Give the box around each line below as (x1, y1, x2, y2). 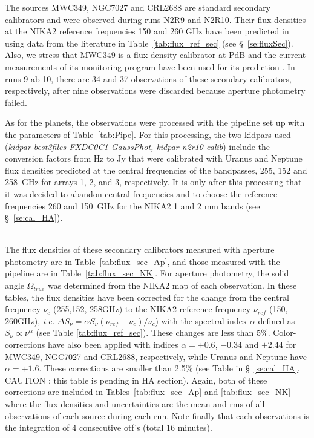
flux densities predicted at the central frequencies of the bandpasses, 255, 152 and (5, 163, 307, 176)
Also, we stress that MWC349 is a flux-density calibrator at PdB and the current (5, 48, 306, 61)
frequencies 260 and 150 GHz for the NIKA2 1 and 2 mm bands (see (5, 199, 260, 212)
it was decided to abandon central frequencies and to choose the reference (5, 187, 278, 200)
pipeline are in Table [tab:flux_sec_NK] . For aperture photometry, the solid (5, 267, 289, 279)
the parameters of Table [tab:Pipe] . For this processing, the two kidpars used (5, 128, 291, 140)
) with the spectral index (155, 314, 247, 327)
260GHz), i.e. (5, 314, 55, 327)
